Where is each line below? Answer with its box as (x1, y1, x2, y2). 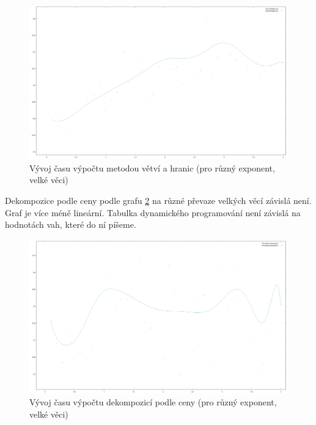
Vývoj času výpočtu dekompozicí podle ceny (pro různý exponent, (29, 396, 277, 408)
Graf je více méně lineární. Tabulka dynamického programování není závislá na (5, 206, 301, 219)
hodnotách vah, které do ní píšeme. (5, 218, 136, 231)
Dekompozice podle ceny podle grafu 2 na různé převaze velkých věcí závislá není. (5, 194, 312, 206)
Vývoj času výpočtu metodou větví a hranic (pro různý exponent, (29, 161, 275, 174)
